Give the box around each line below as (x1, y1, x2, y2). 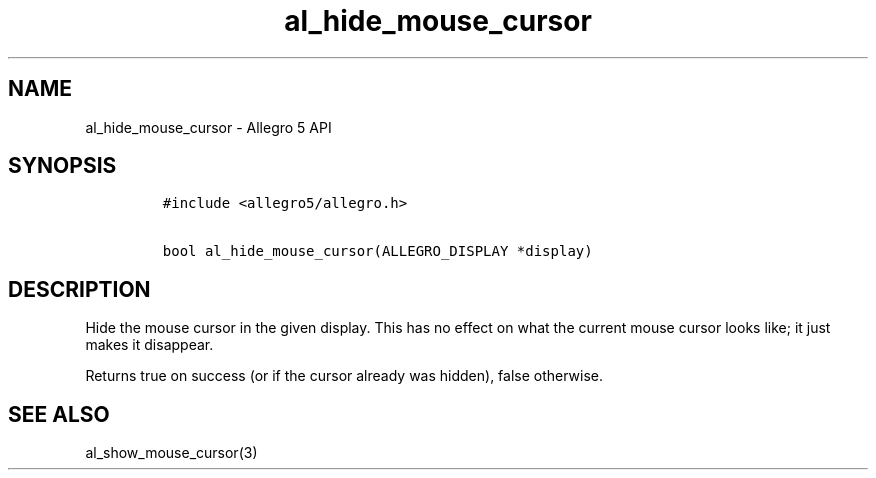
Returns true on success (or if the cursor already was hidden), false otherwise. (85, 367, 604, 385)
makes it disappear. (85, 336, 214, 354)
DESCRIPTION (8, 276, 151, 302)
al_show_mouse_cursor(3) (85, 444, 258, 462)
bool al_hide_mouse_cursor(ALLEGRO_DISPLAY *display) (162, 243, 593, 260)
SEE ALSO (8, 401, 110, 427)
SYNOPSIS (8, 153, 117, 179)
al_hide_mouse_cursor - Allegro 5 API (85, 118, 332, 136)
